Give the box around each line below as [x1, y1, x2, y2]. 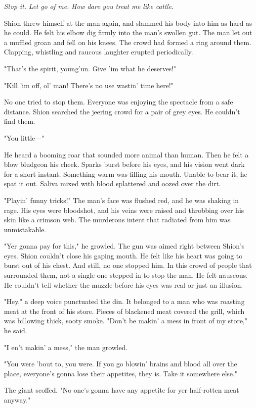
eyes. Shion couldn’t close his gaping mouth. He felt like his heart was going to [4, 250, 243, 260]
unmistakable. [4, 224, 46, 234]
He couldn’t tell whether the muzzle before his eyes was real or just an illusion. [4, 279, 243, 290]
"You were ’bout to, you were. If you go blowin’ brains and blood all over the [4, 358, 237, 369]
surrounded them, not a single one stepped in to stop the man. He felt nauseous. [4, 270, 248, 280]
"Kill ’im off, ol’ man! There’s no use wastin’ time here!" [4, 80, 173, 90]
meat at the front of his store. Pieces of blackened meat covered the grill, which [4, 306, 245, 316]
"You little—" [4, 132, 45, 143]
